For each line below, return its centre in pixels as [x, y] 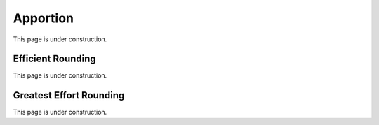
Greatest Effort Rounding [69, 95]
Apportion [43, 18]
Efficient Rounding [54, 59]
